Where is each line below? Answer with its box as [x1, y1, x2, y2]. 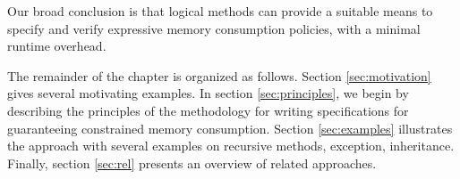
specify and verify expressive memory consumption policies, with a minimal [7, 19, 421, 37]
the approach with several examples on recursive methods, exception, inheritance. [7, 136, 455, 155]
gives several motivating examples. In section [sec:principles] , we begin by [7, 84, 409, 102]
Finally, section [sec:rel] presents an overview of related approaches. [7, 153, 377, 172]
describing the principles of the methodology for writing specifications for [7, 101, 409, 119]
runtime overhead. [7, 37, 106, 55]
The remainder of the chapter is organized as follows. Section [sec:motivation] [7, 66, 431, 85]
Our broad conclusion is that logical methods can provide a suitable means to [7, 2, 433, 20]
